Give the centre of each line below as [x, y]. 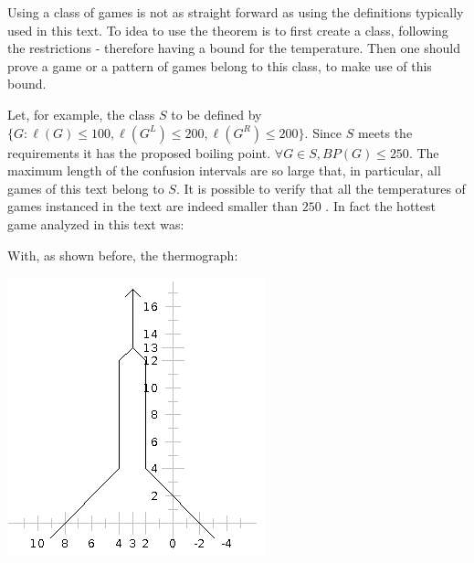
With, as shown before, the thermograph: [123, 255]
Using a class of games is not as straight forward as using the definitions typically [236, 12]
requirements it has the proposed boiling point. [139, 152]
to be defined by [216, 114]
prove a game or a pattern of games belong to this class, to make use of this [220, 65]
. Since [323, 132]
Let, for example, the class [81, 114]
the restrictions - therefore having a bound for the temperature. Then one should [234, 48]
